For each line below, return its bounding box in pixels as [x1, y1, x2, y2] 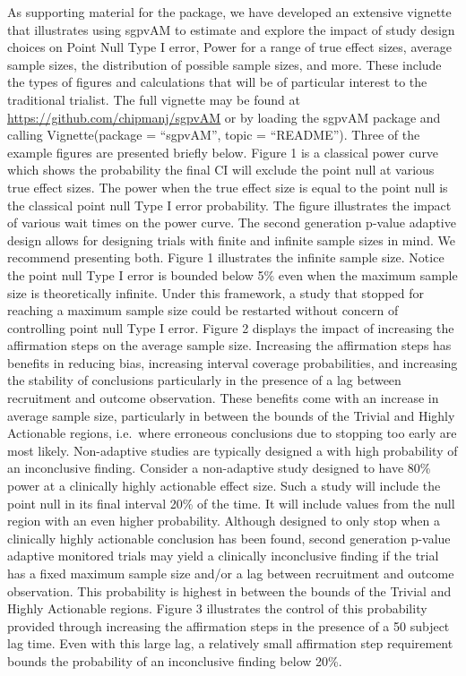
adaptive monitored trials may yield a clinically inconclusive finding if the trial [7, 546, 439, 565]
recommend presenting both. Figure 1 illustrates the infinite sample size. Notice [7, 248, 444, 267]
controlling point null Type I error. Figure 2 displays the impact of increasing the [7, 318, 454, 337]
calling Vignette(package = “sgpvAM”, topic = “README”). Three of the [7, 125, 420, 144]
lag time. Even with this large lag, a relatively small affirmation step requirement [7, 634, 453, 653]
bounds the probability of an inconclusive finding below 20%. [7, 651, 342, 670]
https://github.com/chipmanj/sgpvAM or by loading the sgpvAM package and [7, 107, 441, 126]
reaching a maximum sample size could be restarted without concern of [7, 301, 399, 320]
